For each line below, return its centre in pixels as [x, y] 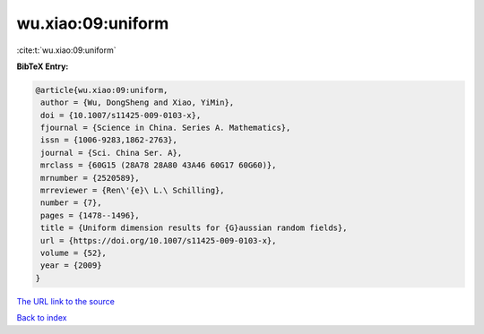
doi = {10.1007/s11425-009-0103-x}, [121, 115]
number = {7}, [71, 203]
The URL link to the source [66, 301]
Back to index [42, 318]
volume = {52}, [74, 253]
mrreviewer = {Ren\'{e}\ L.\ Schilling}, [133, 191]
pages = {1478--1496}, [91, 215]
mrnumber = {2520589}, [91, 178]
